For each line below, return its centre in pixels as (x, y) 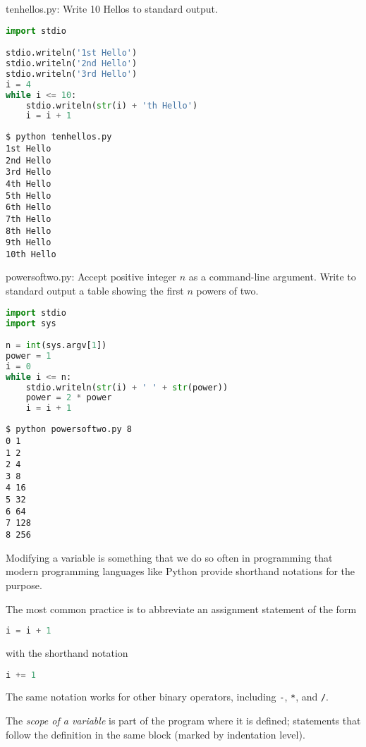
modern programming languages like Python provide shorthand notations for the (181, 571)
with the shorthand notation (67, 653)
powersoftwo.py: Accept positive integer (91, 277)
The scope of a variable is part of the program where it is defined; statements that (183, 721)
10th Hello (31, 254)
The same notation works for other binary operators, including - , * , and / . (167, 697)
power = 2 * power (69, 398)
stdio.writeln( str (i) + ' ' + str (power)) (127, 387)
